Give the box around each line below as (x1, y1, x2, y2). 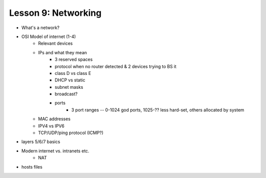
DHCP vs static (55, 77, 86, 83)
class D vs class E (55, 70, 91, 76)
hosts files (21, 164, 43, 170)
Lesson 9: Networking (9, 7, 102, 18)
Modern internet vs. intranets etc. (21, 148, 90, 154)
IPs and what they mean (38, 49, 87, 55)
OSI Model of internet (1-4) (21, 34, 76, 39)
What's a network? (21, 25, 60, 31)
